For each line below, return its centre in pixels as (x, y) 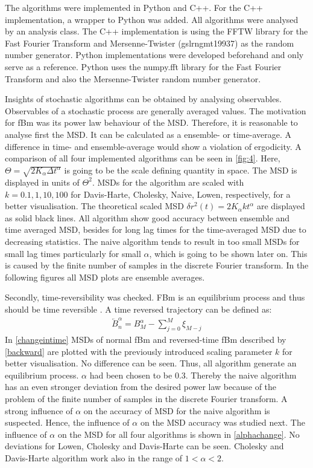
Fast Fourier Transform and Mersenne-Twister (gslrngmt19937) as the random (150, 43)
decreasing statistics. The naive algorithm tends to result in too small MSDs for (152, 241)
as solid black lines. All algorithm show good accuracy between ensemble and (147, 217)
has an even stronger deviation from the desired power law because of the (141, 387)
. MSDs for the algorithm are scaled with (168, 182)
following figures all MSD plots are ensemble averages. (105, 277)
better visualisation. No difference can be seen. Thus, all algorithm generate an (151, 363)
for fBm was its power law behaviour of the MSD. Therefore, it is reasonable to (151, 122)
